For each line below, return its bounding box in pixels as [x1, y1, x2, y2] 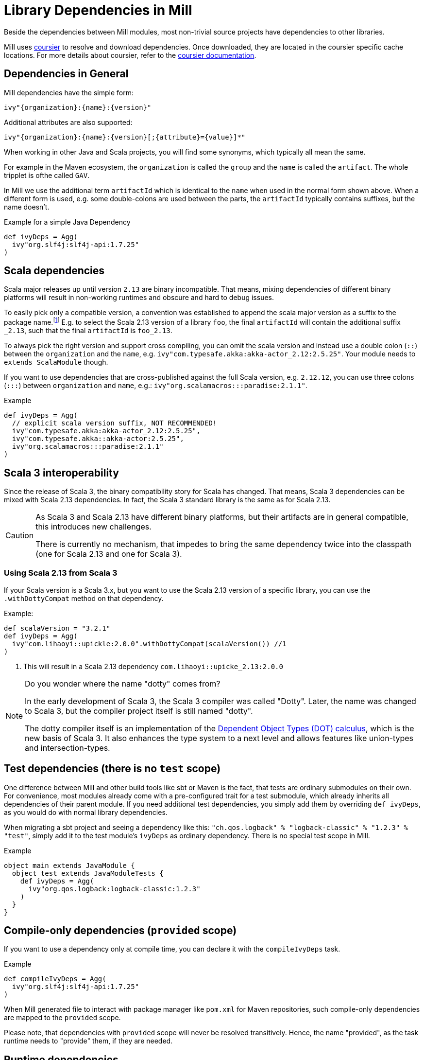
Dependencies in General [4, 68, 129, 80]
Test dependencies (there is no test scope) [4, 762, 221, 775]
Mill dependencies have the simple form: [4, 88, 134, 97]
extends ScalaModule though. [4, 358, 108, 367]
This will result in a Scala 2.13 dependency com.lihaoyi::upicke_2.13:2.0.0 [23, 662, 283, 671]
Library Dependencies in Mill [4, 2, 192, 18]
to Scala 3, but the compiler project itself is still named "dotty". [25, 706, 253, 716]
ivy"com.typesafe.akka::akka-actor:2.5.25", [12, 435, 184, 443]
